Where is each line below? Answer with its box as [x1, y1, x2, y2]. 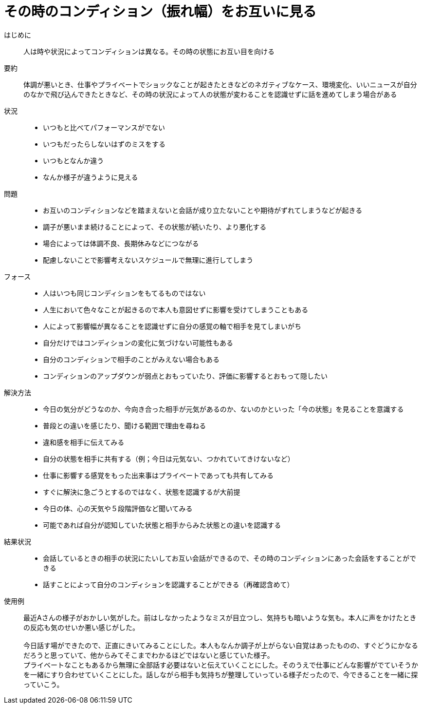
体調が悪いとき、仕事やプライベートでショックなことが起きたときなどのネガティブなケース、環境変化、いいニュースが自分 [23, 80, 417, 89]
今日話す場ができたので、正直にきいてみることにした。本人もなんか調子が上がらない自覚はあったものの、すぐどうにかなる [23, 641, 419, 650]
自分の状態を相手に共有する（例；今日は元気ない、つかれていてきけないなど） [43, 454, 294, 463]
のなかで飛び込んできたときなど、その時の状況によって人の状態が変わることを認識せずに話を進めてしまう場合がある [23, 90, 397, 98]
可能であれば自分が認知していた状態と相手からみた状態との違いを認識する [43, 520, 281, 529]
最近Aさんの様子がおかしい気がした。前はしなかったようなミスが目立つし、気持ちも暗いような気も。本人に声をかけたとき [23, 613, 417, 622]
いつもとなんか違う [43, 156, 104, 165]
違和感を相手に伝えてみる [43, 438, 125, 446]
